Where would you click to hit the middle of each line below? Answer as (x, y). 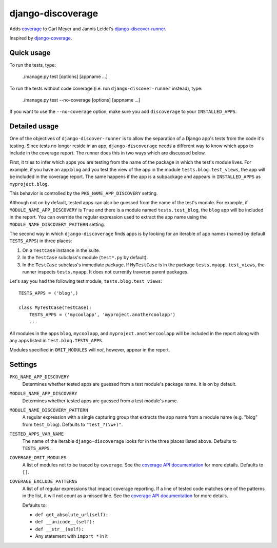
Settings (23, 365)
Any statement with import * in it (71, 536)
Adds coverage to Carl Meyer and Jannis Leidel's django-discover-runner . (88, 29)
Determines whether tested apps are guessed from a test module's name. (100, 401)
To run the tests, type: (33, 65)
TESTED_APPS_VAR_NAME (37, 434)
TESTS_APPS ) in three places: (41, 241)
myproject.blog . (29, 184)
